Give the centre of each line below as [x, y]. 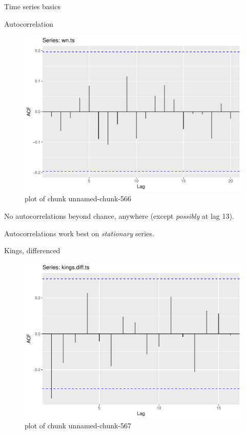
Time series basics [32, 6]
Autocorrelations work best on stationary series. [79, 233]
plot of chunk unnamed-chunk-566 [78, 199]
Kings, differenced [32, 250]
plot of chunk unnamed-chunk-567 [78, 426]
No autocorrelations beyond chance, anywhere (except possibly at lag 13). [119, 216]
